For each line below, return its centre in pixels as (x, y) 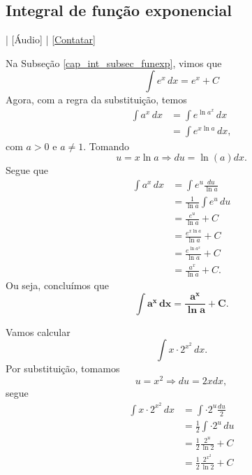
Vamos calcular (38, 331)
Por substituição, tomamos (63, 368)
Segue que (27, 170)
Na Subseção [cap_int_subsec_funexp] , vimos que (114, 63)
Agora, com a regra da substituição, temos (96, 100)
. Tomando (106, 146)
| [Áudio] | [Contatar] (51, 39)
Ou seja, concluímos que (57, 285)
